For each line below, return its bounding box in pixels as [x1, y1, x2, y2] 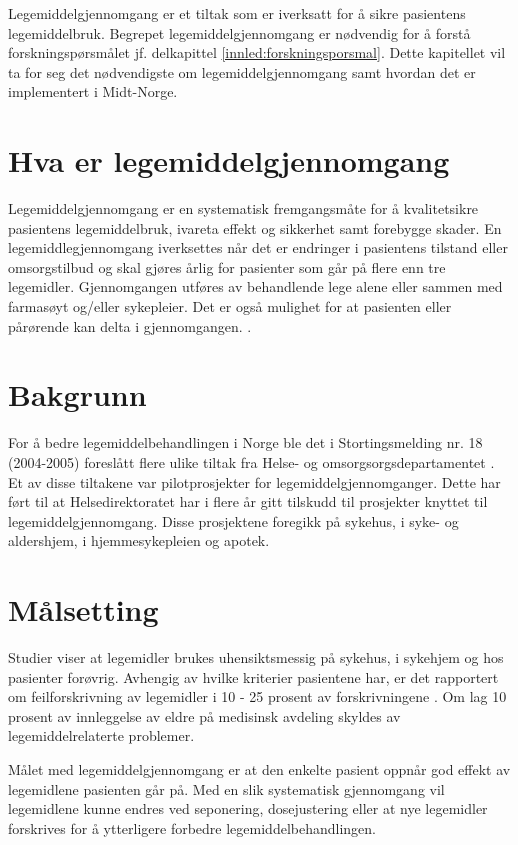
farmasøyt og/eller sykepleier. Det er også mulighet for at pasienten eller [8, 296, 452, 317]
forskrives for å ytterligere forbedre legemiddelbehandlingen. [8, 817, 376, 838]
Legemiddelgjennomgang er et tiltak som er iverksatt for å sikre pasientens [8, 3, 466, 23]
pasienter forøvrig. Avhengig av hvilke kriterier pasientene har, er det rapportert [8, 666, 499, 687]
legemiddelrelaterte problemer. [8, 725, 195, 746]
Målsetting [8, 589, 159, 630]
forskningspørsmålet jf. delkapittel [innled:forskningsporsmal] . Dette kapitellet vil [8, 42, 506, 63]
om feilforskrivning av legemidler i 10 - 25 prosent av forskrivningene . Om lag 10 [8, 686, 507, 707]
